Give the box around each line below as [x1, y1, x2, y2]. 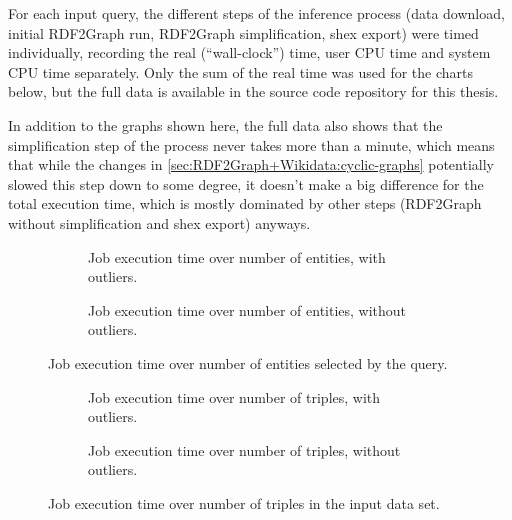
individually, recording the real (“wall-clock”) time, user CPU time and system [8, 42, 491, 63]
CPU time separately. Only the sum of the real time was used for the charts [8, 61, 474, 82]
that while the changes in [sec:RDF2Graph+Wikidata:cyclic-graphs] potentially [8, 154, 494, 175]
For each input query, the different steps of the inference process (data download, [8, 3, 505, 23]
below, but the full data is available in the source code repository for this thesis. [8, 81, 499, 102]
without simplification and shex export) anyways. [8, 212, 311, 233]
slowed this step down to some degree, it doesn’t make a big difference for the [8, 173, 484, 194]
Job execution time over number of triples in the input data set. [48, 492, 440, 513]
